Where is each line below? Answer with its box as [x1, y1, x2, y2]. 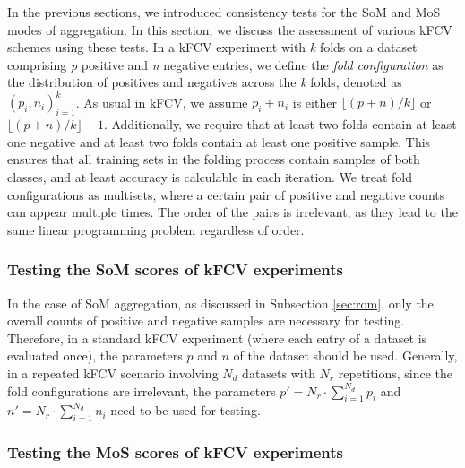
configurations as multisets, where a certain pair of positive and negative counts [7, 185, 445, 204]
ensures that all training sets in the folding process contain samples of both [7, 150, 420, 169]
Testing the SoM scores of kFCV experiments [7, 258, 343, 281]
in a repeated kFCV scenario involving [7, 364, 219, 383]
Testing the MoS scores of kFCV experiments [7, 441, 343, 464]
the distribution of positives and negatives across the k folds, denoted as [7, 73, 402, 91]
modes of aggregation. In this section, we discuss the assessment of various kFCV [7, 20, 452, 39]
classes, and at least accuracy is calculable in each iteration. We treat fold [7, 168, 412, 186]
